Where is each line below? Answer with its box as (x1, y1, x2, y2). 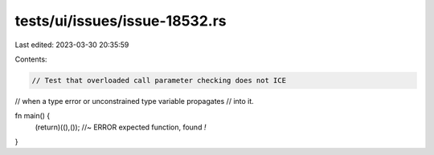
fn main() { (14, 111, 51, 121)
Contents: (14, 54, 47, 64)
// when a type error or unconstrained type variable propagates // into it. (14, 96, 255, 105)
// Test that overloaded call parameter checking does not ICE (31, 76, 287, 85)
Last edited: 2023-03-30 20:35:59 (14, 40, 129, 50)
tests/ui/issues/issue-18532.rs (14, 12, 227, 30)
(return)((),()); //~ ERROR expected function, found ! (35, 122, 207, 132)
